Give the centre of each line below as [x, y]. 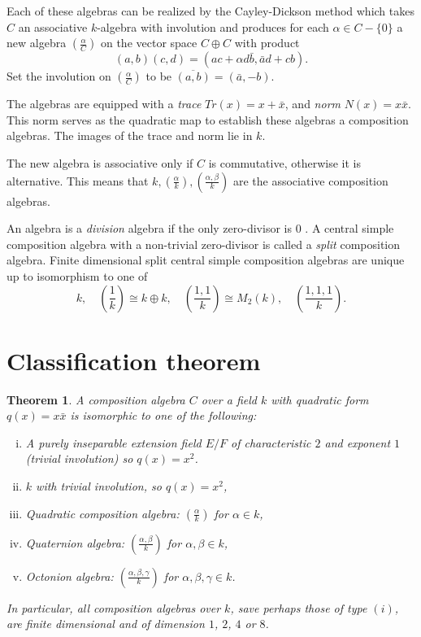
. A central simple [349, 228]
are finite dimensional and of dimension [106, 624]
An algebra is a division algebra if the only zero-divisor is [149, 228]
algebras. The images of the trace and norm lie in [130, 135]
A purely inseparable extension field [113, 442]
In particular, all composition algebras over [114, 607]
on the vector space [149, 43]
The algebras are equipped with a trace [104, 104]
